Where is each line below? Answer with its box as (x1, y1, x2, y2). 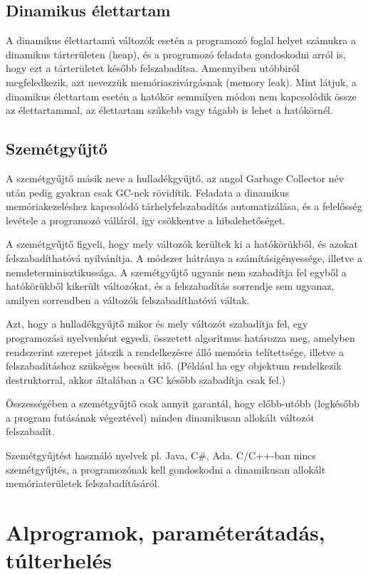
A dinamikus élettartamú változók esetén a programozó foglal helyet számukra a (6, 33, 356, 48)
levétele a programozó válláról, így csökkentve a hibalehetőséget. (6, 212, 286, 227)
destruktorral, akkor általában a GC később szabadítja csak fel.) (6, 372, 285, 387)
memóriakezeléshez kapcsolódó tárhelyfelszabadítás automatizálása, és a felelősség (6, 199, 362, 214)
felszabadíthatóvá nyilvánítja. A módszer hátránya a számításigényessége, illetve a (6, 250, 363, 265)
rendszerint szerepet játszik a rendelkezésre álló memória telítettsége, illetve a (6, 344, 344, 359)
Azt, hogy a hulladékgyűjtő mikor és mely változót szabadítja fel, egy (6, 316, 308, 331)
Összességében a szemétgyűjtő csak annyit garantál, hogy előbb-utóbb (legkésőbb (6, 396, 359, 411)
